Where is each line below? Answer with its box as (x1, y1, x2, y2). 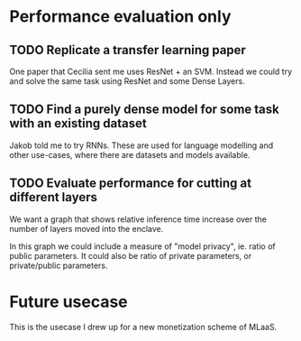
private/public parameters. (9, 260, 108, 271)
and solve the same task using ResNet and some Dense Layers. (9, 76, 245, 87)
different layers (9, 189, 97, 205)
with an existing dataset (9, 115, 147, 132)
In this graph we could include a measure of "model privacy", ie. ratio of (9, 241, 277, 252)
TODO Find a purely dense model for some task (9, 102, 279, 117)
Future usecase (9, 291, 128, 312)
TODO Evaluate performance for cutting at (9, 176, 252, 191)
